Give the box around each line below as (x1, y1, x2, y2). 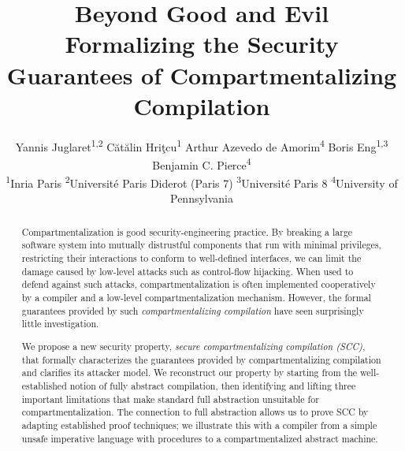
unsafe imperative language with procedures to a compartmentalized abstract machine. (21, 431, 378, 445)
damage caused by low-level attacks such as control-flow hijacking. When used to (21, 264, 354, 278)
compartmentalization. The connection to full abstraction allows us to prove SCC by (21, 405, 369, 419)
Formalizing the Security (65, 28, 339, 60)
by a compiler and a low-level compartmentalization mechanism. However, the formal (21, 291, 371, 304)
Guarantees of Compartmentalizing (6, 58, 397, 91)
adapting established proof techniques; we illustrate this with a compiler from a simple (21, 418, 377, 431)
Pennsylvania (169, 190, 233, 207)
